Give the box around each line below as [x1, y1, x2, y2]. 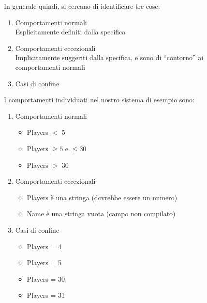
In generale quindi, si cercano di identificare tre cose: [4, 1, 160, 11]
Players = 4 [27, 241, 62, 251]
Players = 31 [27, 290, 65, 300]
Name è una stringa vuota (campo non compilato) [27, 208, 176, 219]
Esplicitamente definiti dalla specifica [15, 27, 126, 37]
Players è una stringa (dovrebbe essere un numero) [27, 192, 177, 202]
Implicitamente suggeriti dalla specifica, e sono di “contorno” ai [15, 52, 204, 63]
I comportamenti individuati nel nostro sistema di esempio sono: [4, 95, 195, 105]
